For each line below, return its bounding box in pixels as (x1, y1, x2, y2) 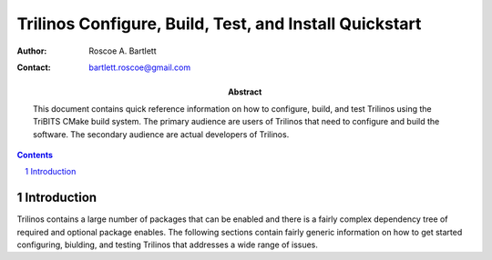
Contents (16, 149, 54, 160)
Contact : (16, 62, 52, 73)
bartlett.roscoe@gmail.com (88, 62, 191, 73)
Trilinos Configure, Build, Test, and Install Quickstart (16, 14, 422, 34)
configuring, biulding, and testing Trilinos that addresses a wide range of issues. (16, 239, 319, 250)
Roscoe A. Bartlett (88, 45, 157, 56)
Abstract (228, 86, 262, 97)
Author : (16, 45, 47, 56)
